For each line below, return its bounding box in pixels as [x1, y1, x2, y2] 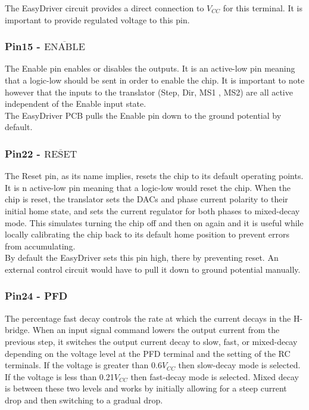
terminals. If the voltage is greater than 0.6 [5, 359, 162, 371]
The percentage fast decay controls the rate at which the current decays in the [5, 312, 291, 324]
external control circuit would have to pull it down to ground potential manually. [5, 263, 301, 275]
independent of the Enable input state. [5, 97, 146, 110]
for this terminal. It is [223, 2, 302, 14]
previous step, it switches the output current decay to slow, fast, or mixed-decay [5, 335, 298, 347]
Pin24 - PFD [5, 288, 68, 303]
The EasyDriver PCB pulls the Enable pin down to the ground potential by [5, 109, 282, 121]
